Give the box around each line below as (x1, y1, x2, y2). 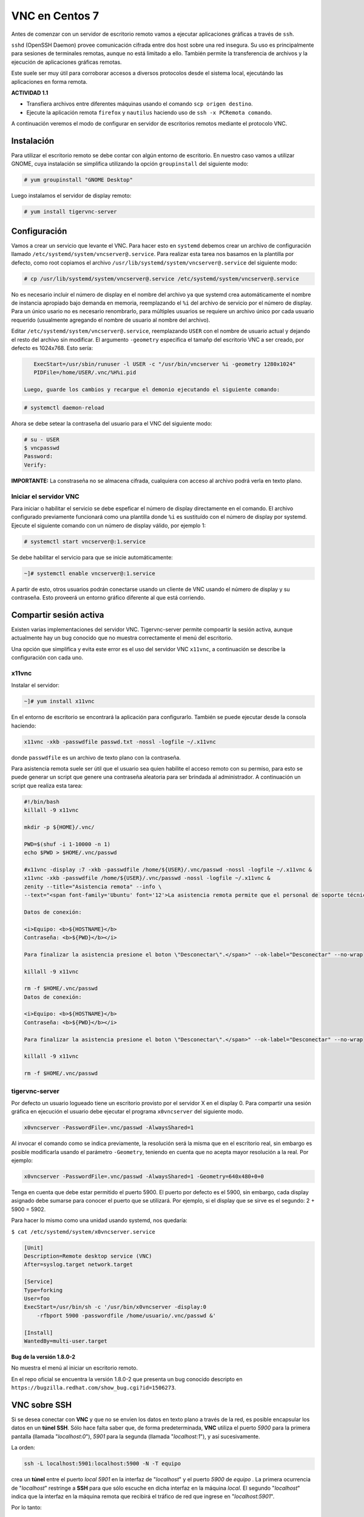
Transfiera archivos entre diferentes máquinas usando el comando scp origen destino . (26, 100, 253, 107)
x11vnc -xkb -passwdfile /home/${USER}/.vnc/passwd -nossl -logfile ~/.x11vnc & (24, 874, 271, 882)
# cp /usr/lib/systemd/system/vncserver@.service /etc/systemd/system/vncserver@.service (24, 275, 300, 282)
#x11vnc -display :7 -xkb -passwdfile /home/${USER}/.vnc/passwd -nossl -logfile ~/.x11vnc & (24, 866, 312, 873)
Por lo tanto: (11, 1504, 42, 1511)
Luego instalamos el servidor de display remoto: (11, 192, 132, 200)
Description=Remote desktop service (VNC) (24, 1253, 152, 1259)
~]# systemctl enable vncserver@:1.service (24, 570, 156, 576)
